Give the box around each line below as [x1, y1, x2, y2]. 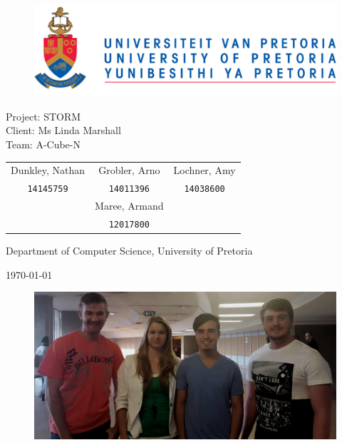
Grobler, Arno [98, 163, 160, 178]
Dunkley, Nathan [11, 163, 85, 178]
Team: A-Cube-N [6, 136, 81, 151]
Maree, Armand [95, 198, 164, 213]
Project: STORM [6, 108, 81, 123]
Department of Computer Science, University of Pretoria [6, 243, 253, 258]
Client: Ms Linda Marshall [6, 123, 121, 138]
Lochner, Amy [173, 163, 236, 178]
